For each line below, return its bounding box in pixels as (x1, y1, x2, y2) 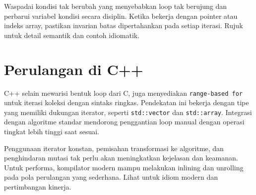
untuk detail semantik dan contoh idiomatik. (4, 30, 140, 40)
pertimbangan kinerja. (4, 181, 71, 192)
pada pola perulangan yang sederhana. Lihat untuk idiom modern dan (4, 172, 218, 182)
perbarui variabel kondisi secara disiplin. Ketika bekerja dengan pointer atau (4, 10, 238, 21)
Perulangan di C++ (4, 59, 143, 79)
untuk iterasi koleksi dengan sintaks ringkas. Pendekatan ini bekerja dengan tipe (4, 97, 249, 108)
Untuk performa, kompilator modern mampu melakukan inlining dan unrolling (4, 162, 244, 172)
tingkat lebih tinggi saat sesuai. (4, 126, 99, 136)
